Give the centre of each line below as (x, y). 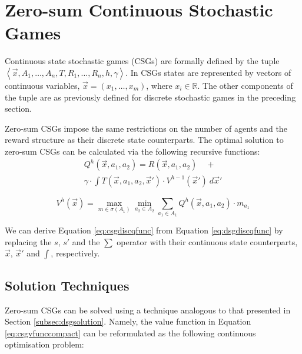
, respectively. (75, 253)
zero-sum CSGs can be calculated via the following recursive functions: (132, 151)
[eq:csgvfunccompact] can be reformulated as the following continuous (130, 333)
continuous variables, (42, 85)
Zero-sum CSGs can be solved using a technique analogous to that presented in (148, 310)
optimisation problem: (44, 344)
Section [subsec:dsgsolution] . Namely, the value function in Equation (128, 321)
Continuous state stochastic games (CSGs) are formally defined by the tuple (142, 61)
